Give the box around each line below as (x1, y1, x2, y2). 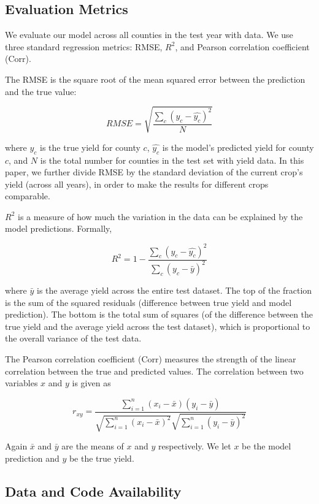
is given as (72, 376, 111, 389)
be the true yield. (69, 451, 134, 464)
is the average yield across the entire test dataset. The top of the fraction (37, 283, 312, 296)
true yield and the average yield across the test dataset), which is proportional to (5, 319, 310, 332)
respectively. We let (158, 440, 231, 452)
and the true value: (5, 85, 77, 97)
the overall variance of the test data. (5, 332, 142, 345)
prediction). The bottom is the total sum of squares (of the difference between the (5, 308, 313, 321)
